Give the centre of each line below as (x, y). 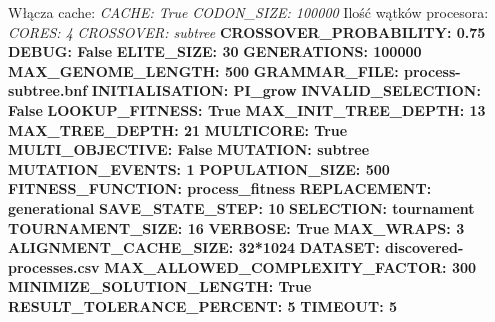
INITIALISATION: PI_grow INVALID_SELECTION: (286, 90)
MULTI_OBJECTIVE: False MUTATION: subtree (189, 149)
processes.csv (54, 266)
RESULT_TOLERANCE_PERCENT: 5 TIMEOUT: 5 (203, 305)
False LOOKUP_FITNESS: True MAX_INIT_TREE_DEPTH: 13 (247, 109)
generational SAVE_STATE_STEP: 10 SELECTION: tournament (241, 207)
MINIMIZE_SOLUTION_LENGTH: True (160, 286)
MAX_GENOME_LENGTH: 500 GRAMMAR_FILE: (203, 70)
